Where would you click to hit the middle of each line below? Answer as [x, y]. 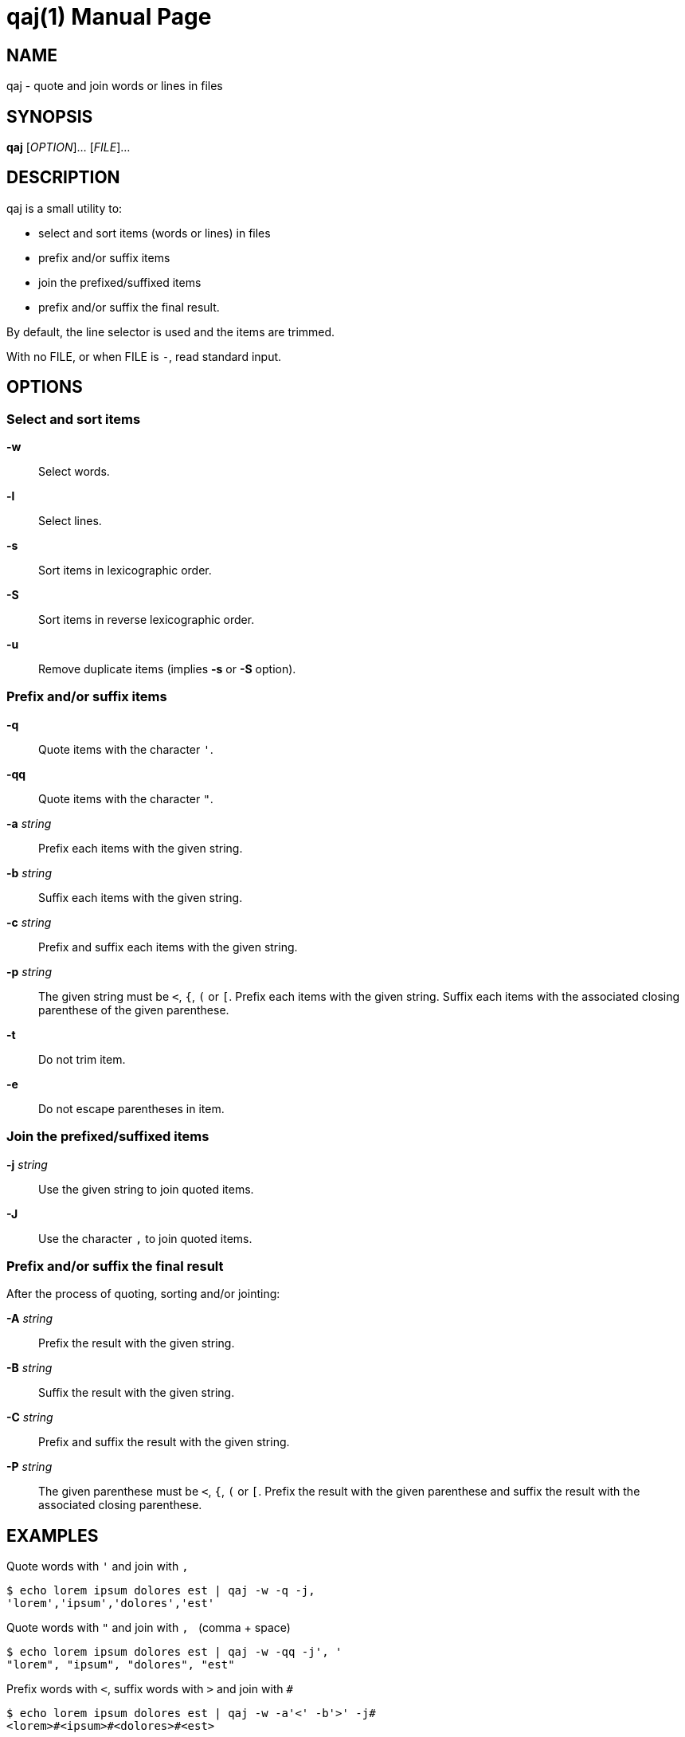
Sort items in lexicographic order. [125, 571]
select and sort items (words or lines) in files [155, 233]
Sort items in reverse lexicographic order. [147, 620]
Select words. [74, 472]
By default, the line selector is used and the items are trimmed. [171, 331]
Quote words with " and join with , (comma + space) [149, 1628]
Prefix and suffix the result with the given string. [164, 1442]
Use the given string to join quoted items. [146, 1189]
